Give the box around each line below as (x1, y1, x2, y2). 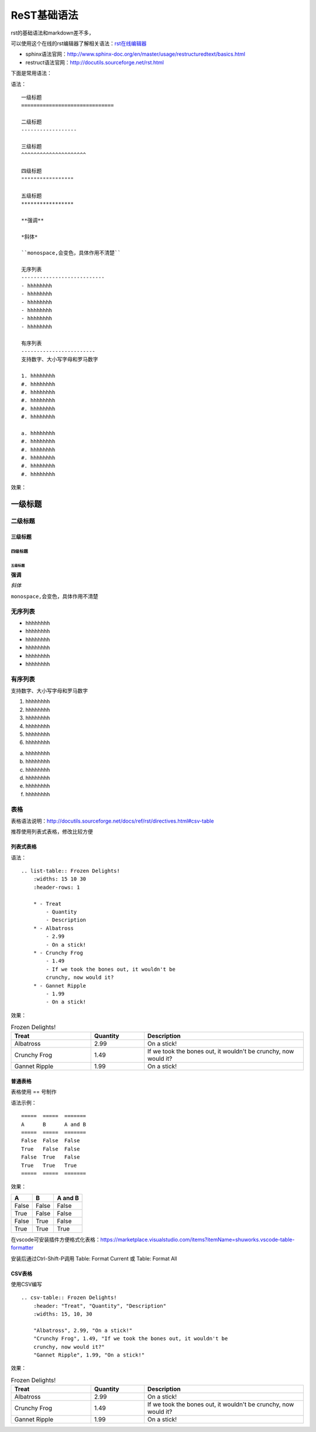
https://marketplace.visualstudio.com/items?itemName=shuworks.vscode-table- (100, 1236, 295, 1243)
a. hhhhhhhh (21, 430, 56, 436)
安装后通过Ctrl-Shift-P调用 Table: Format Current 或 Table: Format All (11, 1255, 177, 1262)
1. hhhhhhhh (21, 372, 56, 379)
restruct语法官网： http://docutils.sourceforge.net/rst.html (25, 59, 164, 66)
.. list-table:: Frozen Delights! (21, 868, 120, 875)
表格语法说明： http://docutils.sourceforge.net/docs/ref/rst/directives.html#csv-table (11, 817, 214, 824)
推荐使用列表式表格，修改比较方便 (11, 828, 93, 835)
